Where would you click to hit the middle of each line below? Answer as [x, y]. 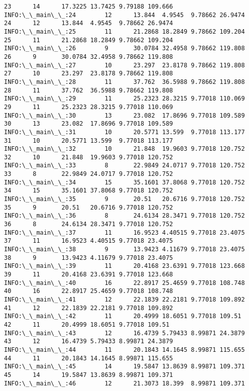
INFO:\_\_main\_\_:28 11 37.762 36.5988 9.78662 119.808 [125, 82]
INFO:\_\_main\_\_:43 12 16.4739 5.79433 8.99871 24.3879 [125, 333]
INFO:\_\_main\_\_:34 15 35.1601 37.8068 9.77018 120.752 [125, 182]
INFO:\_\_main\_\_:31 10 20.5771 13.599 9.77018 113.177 [125, 132]
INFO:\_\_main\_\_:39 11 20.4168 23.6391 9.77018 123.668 [125, 266]
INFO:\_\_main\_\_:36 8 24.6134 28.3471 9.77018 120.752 [125, 216]
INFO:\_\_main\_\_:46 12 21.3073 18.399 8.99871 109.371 [125, 383]
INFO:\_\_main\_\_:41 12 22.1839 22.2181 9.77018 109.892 [125, 299]
